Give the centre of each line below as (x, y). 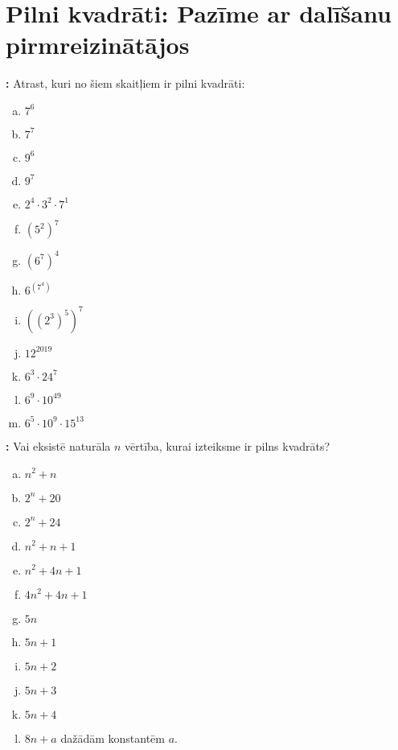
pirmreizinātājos (98, 45)
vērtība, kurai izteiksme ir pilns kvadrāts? (228, 445)
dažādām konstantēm (113, 738)
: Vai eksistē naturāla (58, 445)
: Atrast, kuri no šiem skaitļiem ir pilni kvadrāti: (125, 83)
